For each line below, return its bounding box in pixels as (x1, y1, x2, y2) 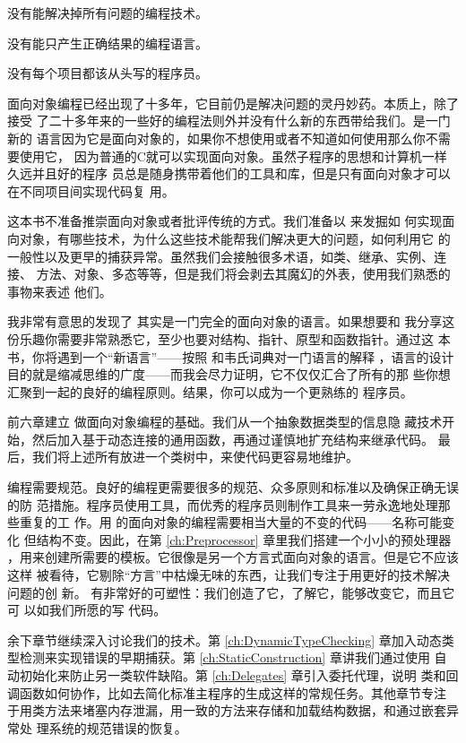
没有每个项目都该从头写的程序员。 (7, 64, 208, 82)
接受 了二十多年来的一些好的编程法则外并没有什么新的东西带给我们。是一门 (7, 111, 451, 130)
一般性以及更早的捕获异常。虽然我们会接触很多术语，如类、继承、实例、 (7, 246, 434, 265)
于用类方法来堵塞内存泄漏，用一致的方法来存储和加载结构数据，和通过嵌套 (7, 701, 446, 720)
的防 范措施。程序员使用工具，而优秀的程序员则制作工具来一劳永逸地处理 (7, 495, 438, 514)
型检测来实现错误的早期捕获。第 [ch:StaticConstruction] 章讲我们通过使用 (7, 648, 430, 667)
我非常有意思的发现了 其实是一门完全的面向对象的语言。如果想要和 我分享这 (7, 312, 455, 331)
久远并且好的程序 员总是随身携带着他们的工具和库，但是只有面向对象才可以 (7, 164, 451, 183)
